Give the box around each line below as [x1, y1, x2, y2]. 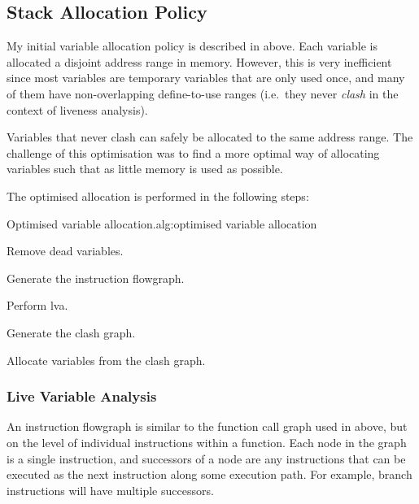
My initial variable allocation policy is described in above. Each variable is [7, 37, 378, 54]
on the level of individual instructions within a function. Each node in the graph [7, 433, 407, 450]
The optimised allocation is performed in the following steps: [7, 187, 309, 204]
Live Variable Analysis [7, 386, 157, 406]
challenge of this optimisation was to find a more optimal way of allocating [7, 144, 380, 161]
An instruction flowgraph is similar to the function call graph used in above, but [7, 418, 408, 435]
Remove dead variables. [7, 242, 124, 259]
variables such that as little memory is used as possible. [7, 160, 283, 177]
